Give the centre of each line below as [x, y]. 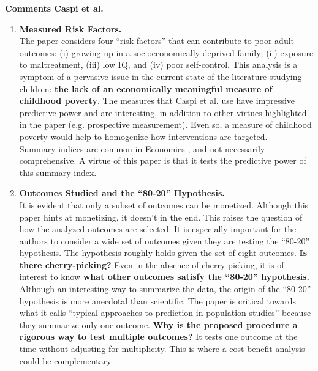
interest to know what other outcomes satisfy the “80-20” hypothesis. [164, 277]
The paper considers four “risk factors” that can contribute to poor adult [157, 41]
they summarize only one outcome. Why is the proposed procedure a [158, 324]
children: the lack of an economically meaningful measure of [146, 88]
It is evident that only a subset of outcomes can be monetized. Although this [164, 204]
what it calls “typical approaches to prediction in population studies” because [165, 313]
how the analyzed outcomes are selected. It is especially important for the [158, 229]
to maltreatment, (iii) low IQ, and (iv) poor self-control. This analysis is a [158, 64]
